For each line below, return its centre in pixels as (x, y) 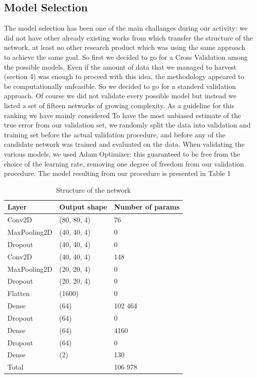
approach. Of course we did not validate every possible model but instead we (120, 96)
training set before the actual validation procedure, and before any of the (115, 134)
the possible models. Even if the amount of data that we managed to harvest (120, 66)
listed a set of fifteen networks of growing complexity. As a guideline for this (119, 105)
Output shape (83, 207)
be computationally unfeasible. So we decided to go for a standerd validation (120, 86)
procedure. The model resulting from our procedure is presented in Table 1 (117, 173)
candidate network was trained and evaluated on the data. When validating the (124, 144)
